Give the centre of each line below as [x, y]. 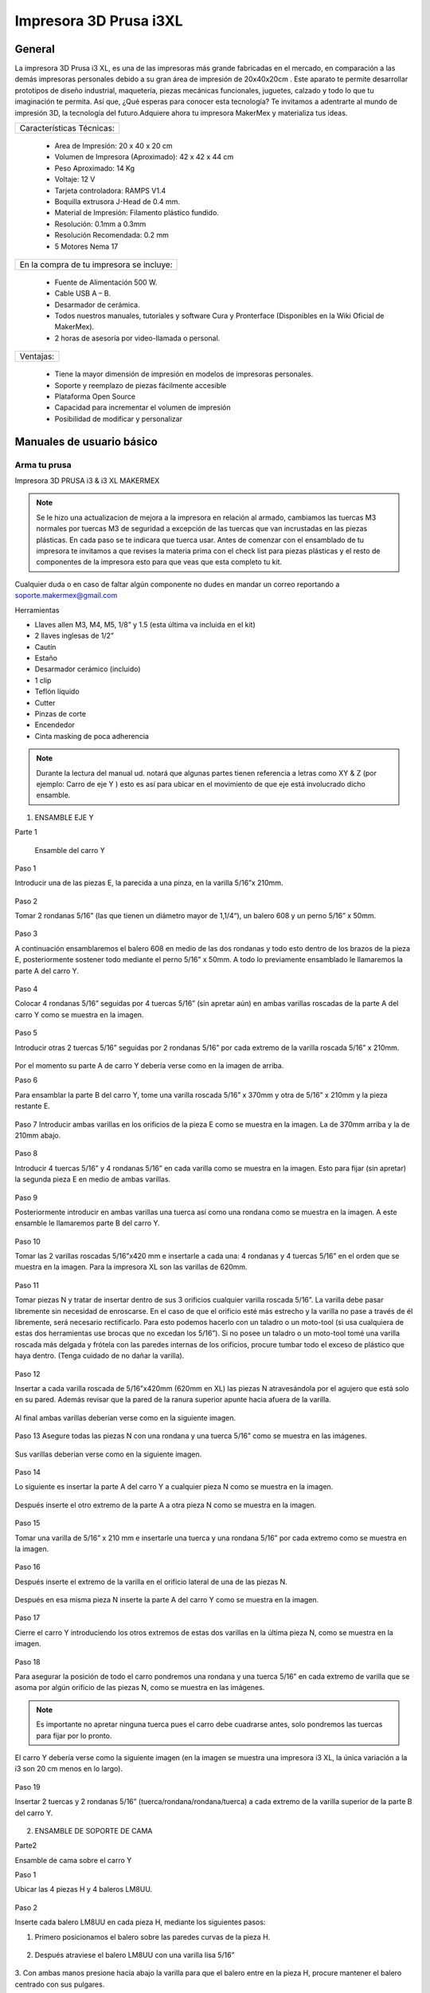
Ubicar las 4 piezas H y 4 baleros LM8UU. [84, 1889]
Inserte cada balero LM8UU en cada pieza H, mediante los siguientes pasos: [140, 1922]
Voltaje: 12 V [75, 179]
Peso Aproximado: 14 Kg [95, 168]
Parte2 [26, 1846]
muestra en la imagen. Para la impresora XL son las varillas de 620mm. [131, 1267]
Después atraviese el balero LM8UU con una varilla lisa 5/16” [135, 1955]
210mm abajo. [38, 1135]
